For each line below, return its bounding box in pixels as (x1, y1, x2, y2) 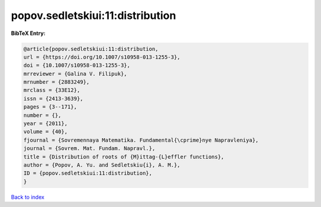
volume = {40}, (23, 128, 68, 135)
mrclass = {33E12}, (23, 87, 80, 94)
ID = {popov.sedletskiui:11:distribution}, (23, 170, 153, 177)
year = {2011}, (23, 120, 68, 127)
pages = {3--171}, (23, 104, 77, 110)
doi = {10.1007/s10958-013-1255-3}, (23, 62, 131, 69)
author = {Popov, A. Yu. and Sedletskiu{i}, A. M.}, (23, 162, 181, 168)
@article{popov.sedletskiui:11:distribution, (23, 45, 159, 52)
